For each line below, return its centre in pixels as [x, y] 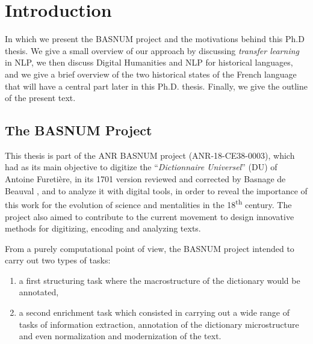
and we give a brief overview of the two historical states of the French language [151, 74]
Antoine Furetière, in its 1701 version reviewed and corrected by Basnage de [145, 179]
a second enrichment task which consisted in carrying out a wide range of [154, 312]
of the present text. [40, 98]
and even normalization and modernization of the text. [120, 336]
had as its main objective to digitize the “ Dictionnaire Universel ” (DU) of [141, 167]
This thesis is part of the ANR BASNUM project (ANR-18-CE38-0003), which [150, 155]
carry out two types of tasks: [58, 260]
